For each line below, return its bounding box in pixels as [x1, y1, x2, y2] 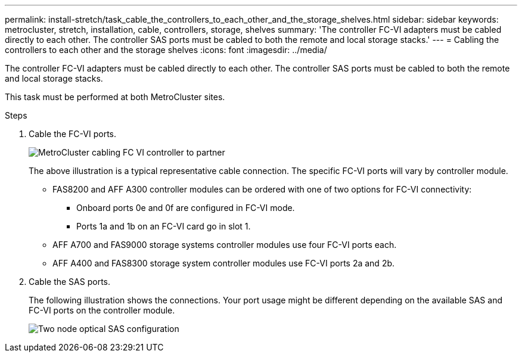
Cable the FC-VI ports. [29, 129, 117, 139]
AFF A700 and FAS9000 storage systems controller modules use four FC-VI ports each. [52, 240, 397, 250]
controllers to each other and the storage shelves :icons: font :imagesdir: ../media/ [5, 45, 327, 55]
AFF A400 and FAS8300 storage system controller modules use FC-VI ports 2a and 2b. [52, 258, 395, 268]
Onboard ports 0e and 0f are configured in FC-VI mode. [76, 203, 295, 213]
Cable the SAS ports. [29, 277, 110, 287]
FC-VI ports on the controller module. [29, 305, 175, 315]
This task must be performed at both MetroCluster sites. [5, 92, 225, 102]
